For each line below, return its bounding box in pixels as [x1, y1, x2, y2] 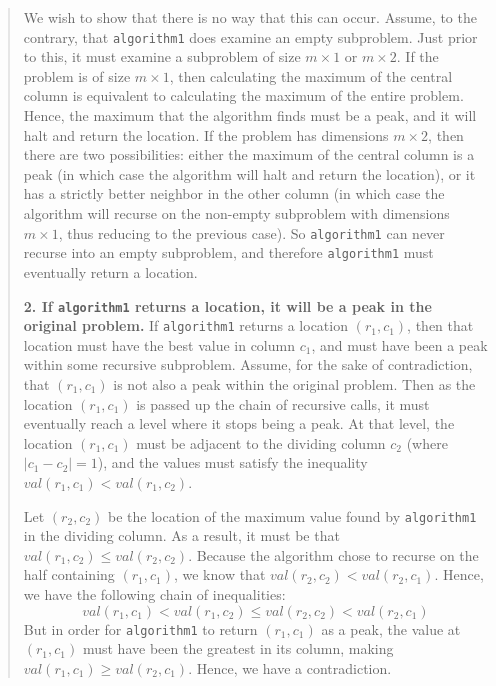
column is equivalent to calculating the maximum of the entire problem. [23, 85, 464, 106]
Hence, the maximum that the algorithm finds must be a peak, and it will [23, 105, 477, 126]
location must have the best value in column [23, 334, 295, 355]
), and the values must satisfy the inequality [97, 452, 368, 473]
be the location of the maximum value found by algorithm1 [108, 505, 477, 526]
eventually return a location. [23, 261, 198, 282]
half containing [23, 564, 115, 585]
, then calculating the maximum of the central [169, 65, 453, 86]
